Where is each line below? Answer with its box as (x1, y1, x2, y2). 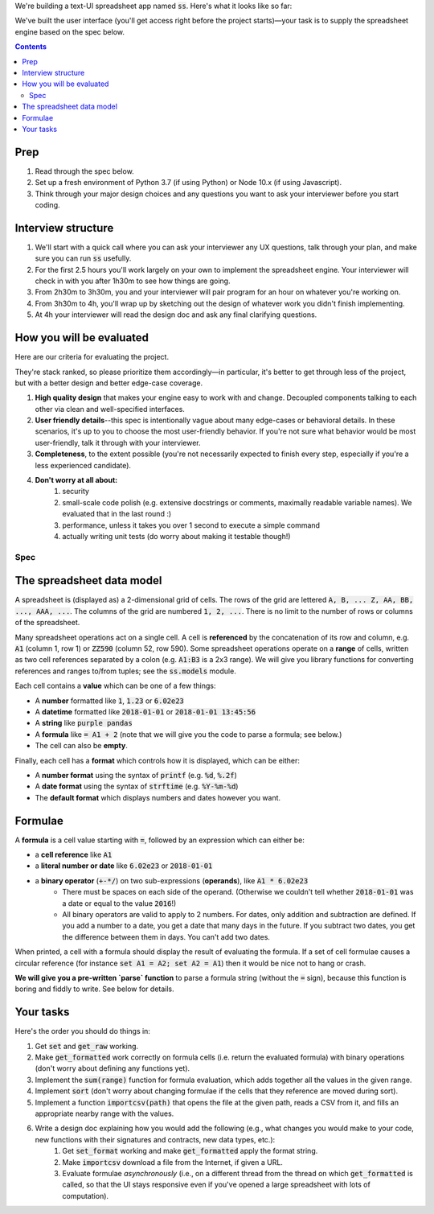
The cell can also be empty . (35, 741, 129, 751)
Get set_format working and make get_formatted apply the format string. (62, 1146, 318, 1156)
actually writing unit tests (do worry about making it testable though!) (62, 532, 291, 541)
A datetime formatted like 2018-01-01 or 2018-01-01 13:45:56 (35, 706, 256, 716)
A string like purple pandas (35, 718, 133, 728)
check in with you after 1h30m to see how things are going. (35, 276, 231, 286)
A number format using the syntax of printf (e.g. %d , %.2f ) (35, 770, 237, 780)
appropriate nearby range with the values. (35, 1109, 174, 1118)
